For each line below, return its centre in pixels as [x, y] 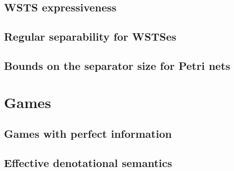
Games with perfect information [88, 134]
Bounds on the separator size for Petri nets [117, 65]
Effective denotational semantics [88, 162]
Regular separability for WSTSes [90, 36]
